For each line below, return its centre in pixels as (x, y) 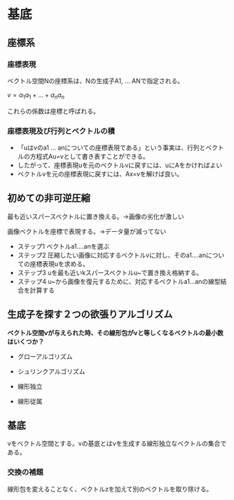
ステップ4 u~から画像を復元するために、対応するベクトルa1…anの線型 (119, 281)
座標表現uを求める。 (60, 263)
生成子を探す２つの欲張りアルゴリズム (90, 314)
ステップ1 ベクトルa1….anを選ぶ (63, 246)
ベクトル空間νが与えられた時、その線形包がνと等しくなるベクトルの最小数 (116, 333)
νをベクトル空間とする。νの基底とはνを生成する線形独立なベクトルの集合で (117, 444)
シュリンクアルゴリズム (51, 371)
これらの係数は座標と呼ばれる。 (53, 111)
